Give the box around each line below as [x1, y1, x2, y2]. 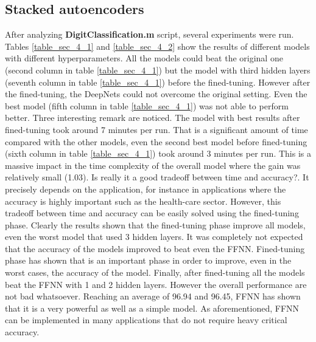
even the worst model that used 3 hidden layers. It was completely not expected [5, 230, 303, 243]
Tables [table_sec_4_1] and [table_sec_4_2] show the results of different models [5, 39, 310, 52]
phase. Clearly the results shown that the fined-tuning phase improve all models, [5, 218, 306, 231]
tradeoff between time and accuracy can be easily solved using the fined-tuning [5, 207, 299, 219]
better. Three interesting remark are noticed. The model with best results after [5, 111, 300, 124]
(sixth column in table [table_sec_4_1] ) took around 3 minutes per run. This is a [5, 147, 311, 160]
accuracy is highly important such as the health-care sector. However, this [5, 194, 281, 207]
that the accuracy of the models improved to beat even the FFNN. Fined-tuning [5, 242, 305, 255]
